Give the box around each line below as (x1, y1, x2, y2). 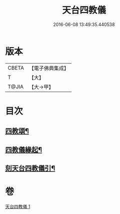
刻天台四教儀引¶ (5, 164, 55, 173)
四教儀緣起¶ (5, 145, 42, 154)
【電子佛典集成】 (28, 65, 69, 72)
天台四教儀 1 (5, 203, 30, 209)
